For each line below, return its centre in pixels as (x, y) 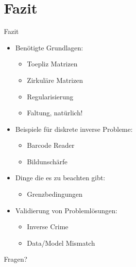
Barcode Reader (51, 145)
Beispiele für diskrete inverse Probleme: (74, 129)
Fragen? (16, 259)
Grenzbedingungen (55, 194)
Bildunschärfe (47, 161)
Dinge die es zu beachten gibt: (60, 178)
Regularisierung (50, 96)
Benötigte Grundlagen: (49, 47)
